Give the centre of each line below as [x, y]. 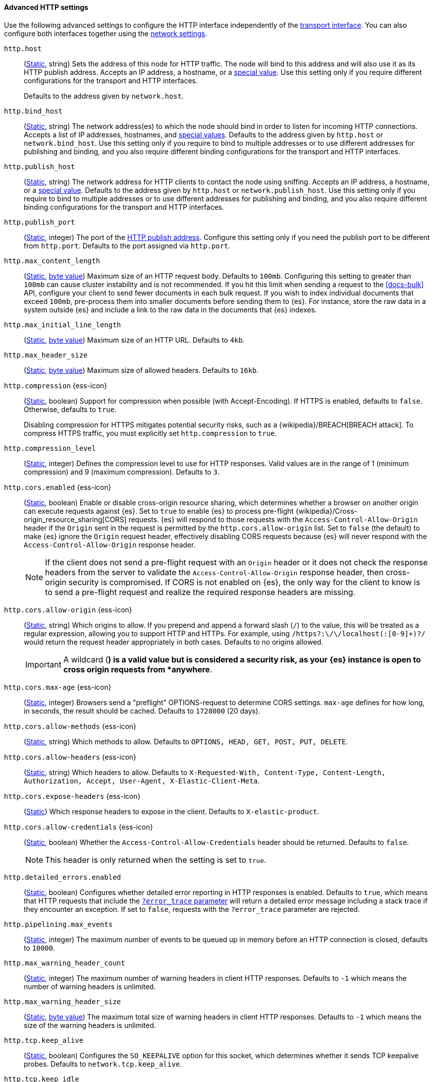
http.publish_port [40, 222]
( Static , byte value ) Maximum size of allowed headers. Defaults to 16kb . [141, 370]
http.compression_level [50, 448]
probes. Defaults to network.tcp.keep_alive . [103, 1064]
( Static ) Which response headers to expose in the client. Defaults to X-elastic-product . [172, 811]
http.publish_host [40, 166]
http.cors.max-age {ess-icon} [58, 687]
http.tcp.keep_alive [44, 1040]
